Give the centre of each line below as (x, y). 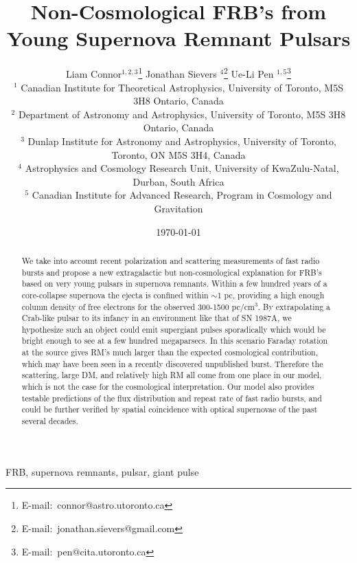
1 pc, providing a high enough (271, 295)
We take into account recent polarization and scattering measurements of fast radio (171, 260)
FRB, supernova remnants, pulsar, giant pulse (102, 471)
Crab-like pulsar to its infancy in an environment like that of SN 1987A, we (157, 318)
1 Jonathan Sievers (177, 73)
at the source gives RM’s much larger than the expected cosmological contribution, (170, 352)
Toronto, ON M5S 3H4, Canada (178, 154)
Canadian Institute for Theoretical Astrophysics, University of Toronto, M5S (182, 87)
